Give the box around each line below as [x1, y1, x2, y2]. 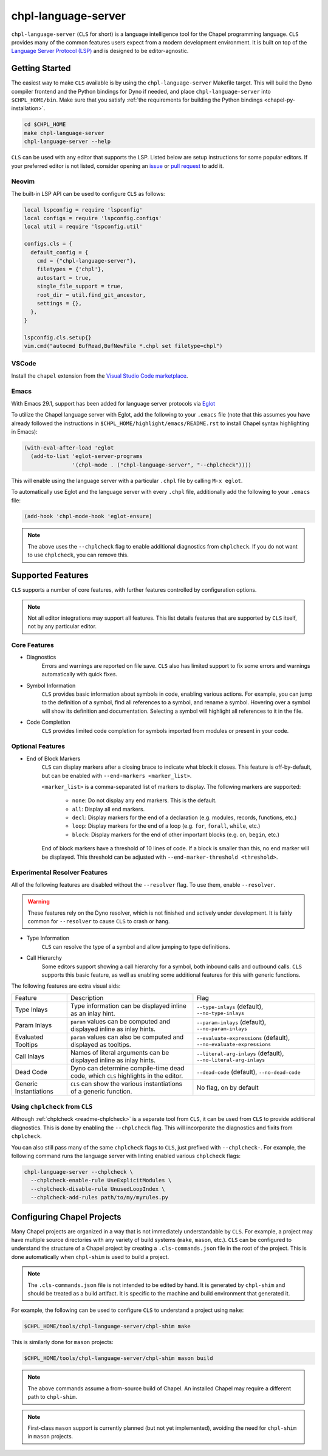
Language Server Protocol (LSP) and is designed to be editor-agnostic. [11, 47, 189, 55]
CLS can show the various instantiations [70, 1080, 182, 1088]
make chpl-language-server [24, 130, 104, 136]
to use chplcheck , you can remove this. [27, 551, 129, 559]
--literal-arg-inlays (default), [196, 1049, 284, 1058]
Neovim [11, 177, 35, 185]
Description [70, 993, 104, 1002]
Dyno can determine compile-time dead [70, 1064, 185, 1072]
